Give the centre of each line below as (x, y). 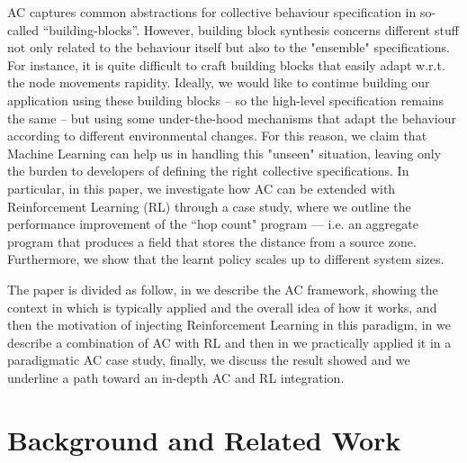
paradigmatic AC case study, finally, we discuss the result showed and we (209, 360)
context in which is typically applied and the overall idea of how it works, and (222, 307)
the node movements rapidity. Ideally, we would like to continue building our (219, 82)
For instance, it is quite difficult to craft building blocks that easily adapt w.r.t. (226, 64)
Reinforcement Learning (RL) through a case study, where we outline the (209, 206)
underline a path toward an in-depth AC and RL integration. (176, 377)
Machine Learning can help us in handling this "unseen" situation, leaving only (225, 153)
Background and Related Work (204, 439)
